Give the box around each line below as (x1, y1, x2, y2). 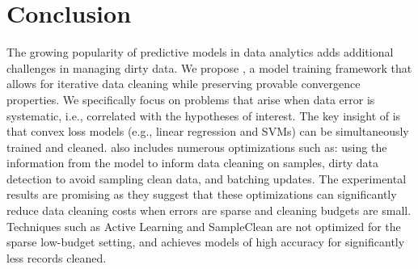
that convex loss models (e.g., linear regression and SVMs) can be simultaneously (6, 123, 409, 140)
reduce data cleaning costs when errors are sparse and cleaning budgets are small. (6, 202, 412, 219)
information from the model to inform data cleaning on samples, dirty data (6, 154, 379, 171)
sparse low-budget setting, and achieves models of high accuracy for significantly (6, 233, 405, 250)
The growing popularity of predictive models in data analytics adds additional (6, 44, 394, 61)
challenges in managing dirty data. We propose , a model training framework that (6, 59, 412, 76)
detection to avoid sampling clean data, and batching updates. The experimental (6, 170, 407, 187)
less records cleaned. (6, 249, 107, 266)
